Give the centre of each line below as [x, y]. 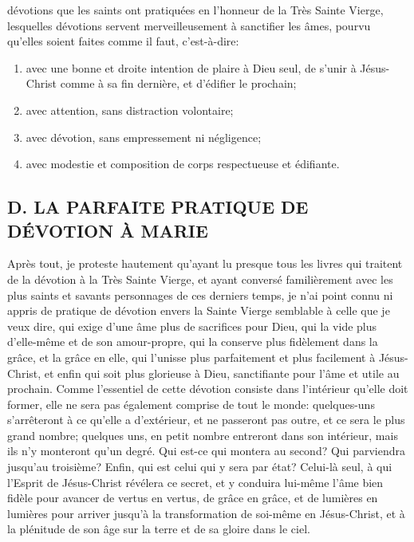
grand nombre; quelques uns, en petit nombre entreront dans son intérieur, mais [203, 435]
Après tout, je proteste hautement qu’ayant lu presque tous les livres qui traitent [205, 263]
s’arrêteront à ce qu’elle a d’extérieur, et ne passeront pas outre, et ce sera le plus [206, 420]
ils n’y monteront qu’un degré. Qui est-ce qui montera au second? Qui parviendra [206, 451]
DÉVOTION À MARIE [108, 230]
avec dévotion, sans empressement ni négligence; [144, 137]
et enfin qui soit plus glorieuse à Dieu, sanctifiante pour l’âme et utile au [222, 373]
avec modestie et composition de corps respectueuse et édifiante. [183, 164]
